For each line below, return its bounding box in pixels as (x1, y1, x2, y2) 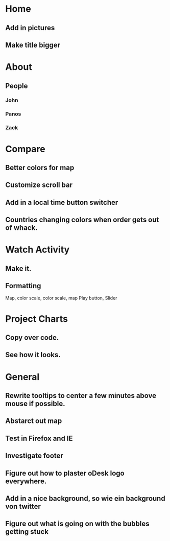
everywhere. (5, 477, 47, 485)
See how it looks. (5, 350, 61, 359)
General (5, 371, 40, 383)
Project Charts (5, 313, 68, 324)
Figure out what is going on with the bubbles (5, 520, 150, 528)
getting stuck (5, 527, 49, 536)
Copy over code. (5, 333, 59, 342)
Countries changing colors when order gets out (5, 216, 159, 224)
